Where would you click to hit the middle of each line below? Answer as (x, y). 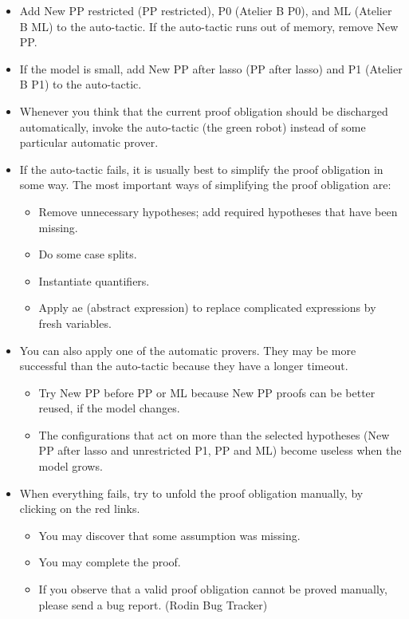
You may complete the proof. (110, 562)
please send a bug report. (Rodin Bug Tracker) (153, 604)
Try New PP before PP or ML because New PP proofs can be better (207, 392)
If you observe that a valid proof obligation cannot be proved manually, (213, 589)
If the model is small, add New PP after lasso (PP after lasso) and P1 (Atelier (211, 68)
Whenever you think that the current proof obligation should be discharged (204, 110)
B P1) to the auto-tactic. (81, 84)
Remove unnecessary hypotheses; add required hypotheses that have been (218, 211)
